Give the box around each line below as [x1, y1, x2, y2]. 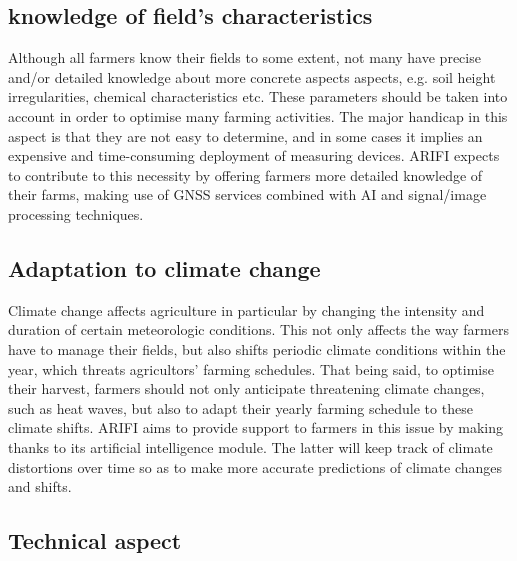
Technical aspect [8, 525, 182, 556]
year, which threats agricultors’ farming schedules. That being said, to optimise [8, 358, 494, 379]
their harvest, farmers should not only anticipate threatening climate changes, [8, 378, 485, 399]
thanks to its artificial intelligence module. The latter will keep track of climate [8, 436, 493, 457]
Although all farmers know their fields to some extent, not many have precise [8, 47, 481, 68]
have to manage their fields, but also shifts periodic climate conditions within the [8, 338, 506, 359]
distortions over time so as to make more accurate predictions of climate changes [8, 456, 503, 477]
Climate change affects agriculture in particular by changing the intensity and [8, 299, 485, 320]
